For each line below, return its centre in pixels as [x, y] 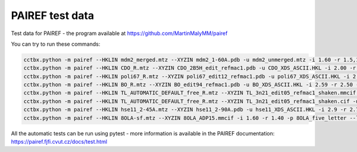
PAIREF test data [53, 15]
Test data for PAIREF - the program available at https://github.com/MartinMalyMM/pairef [119, 33]
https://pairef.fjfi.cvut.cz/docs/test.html [59, 142]
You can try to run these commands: [56, 44]
